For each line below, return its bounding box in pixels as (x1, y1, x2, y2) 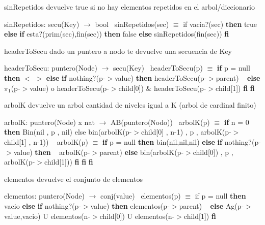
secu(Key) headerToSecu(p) (113, 62, 203, 73)
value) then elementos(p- (90, 200, 170, 211)
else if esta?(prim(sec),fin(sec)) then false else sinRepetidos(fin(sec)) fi (4, 28, 229, 39)
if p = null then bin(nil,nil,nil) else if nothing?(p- (102, 136, 261, 147)
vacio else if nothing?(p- (4, 200, 81, 211)
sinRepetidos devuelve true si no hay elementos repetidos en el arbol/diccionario (4, 2, 255, 12)
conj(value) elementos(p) (100, 190, 181, 201)
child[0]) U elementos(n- (99, 210, 175, 221)
